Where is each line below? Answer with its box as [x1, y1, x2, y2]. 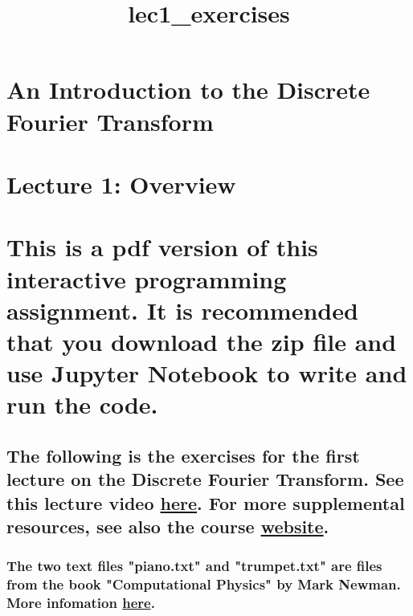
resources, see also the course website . [6, 514, 329, 538]
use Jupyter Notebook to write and [6, 357, 407, 390]
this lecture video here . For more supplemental [6, 490, 405, 515]
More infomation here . [6, 593, 155, 613]
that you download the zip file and [6, 324, 397, 357]
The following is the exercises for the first [6, 443, 360, 467]
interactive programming [6, 262, 287, 295]
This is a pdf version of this [6, 230, 318, 263]
